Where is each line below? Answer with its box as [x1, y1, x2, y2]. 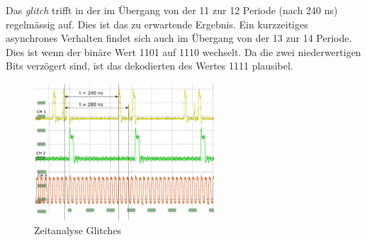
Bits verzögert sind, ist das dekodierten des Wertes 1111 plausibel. [6, 58, 293, 73]
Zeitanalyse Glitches [34, 222, 122, 237]
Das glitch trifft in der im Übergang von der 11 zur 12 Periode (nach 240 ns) [6, 3, 338, 17]
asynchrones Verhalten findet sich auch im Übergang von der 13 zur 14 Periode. [6, 31, 352, 45]
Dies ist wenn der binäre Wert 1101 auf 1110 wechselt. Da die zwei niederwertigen [6, 44, 361, 59]
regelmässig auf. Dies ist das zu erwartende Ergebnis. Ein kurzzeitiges [6, 16, 308, 31]
